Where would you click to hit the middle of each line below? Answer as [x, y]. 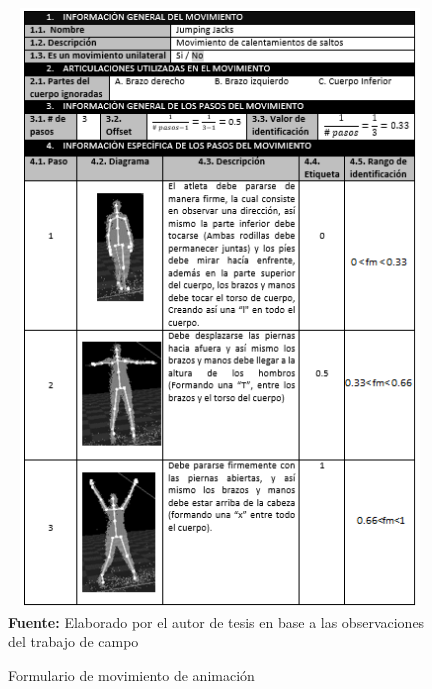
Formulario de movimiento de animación [131, 674]
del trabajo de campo [73, 641]
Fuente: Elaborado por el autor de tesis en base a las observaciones [216, 621]
